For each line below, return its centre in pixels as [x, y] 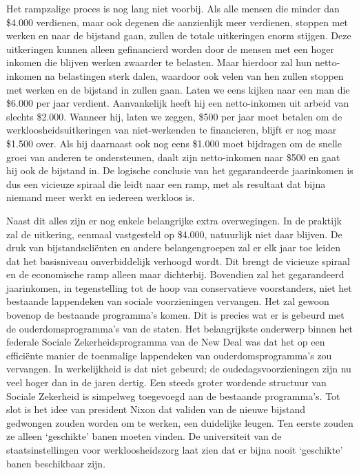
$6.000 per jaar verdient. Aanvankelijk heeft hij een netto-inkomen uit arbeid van [178, 103]
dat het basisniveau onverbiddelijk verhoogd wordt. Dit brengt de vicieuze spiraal [178, 261]
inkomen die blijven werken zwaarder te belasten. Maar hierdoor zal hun [159, 62]
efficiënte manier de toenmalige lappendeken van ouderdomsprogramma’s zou [169, 355]
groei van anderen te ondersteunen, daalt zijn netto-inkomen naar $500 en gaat [173, 157]
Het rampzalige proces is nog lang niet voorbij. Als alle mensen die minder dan [173, 8]
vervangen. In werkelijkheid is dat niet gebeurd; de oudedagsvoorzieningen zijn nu [179, 369]
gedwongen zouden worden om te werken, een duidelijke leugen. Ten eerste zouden [180, 422]
